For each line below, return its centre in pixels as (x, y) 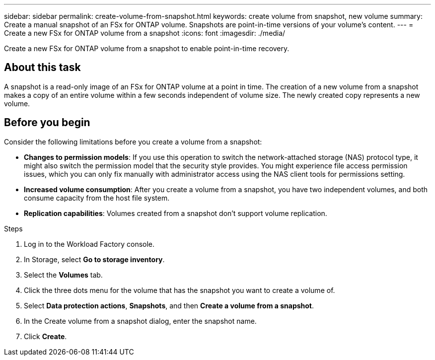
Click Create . (45, 336)
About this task (42, 68)
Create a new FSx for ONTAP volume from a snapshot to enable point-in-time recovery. (147, 48)
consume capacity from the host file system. (97, 198)
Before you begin (47, 123)
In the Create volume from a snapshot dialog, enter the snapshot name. (140, 321)
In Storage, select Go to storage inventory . (94, 259)
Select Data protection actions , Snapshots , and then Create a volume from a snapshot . (169, 305)
